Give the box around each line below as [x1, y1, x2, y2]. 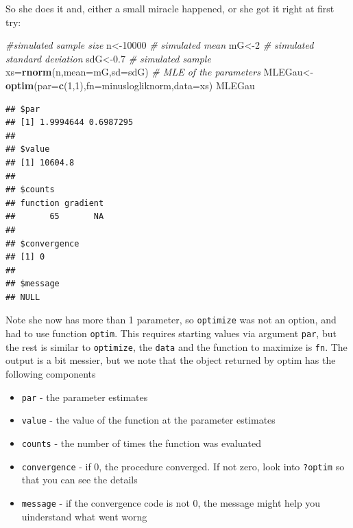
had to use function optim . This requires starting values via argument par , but [5, 326, 337, 341]
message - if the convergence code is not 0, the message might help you [21, 495, 321, 509]
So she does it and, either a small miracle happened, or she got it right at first [5, 1, 334, 15]
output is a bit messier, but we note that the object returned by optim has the [5, 353, 336, 367]
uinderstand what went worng [21, 509, 147, 523]
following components [5, 367, 96, 381]
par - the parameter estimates [21, 389, 148, 404]
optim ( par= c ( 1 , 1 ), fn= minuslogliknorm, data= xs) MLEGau [5, 78, 255, 92]
